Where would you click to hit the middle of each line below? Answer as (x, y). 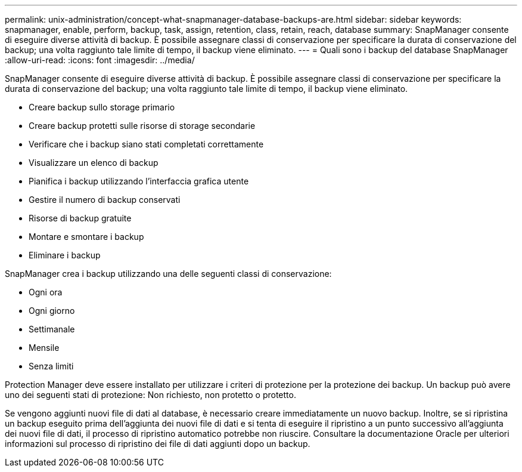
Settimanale (52, 329)
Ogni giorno (52, 311)
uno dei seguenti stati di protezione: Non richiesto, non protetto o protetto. (150, 395)
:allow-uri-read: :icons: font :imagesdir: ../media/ (100, 60)
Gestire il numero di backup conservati (105, 200)
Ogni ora (46, 292)
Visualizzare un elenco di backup (94, 163)
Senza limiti (51, 366)
